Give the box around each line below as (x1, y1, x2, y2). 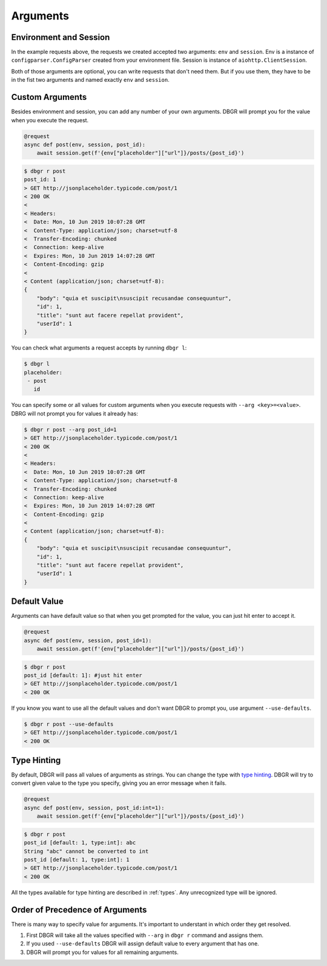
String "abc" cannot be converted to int (24, 848, 149, 855)
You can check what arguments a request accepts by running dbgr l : (11, 344, 187, 351)
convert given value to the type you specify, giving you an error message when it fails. (11, 779, 227, 787)
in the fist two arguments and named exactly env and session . (11, 76, 170, 84)
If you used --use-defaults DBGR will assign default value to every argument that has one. (26, 940, 260, 947)
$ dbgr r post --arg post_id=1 (24, 426, 117, 433)
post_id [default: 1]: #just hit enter (24, 672, 142, 679)
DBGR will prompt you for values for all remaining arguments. (26, 948, 179, 956)
